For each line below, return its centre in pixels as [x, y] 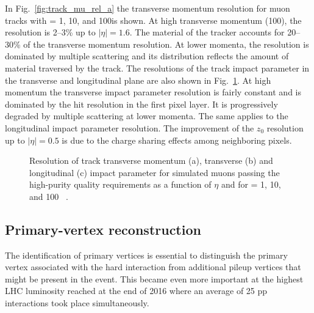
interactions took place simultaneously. [77, 303]
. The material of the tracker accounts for [207, 32]
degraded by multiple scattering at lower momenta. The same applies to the [147, 116]
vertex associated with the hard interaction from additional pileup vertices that [153, 267]
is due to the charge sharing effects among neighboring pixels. [177, 140]
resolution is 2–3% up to [50, 32]
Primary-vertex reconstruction [103, 229]
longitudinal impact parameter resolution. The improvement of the [130, 127]
